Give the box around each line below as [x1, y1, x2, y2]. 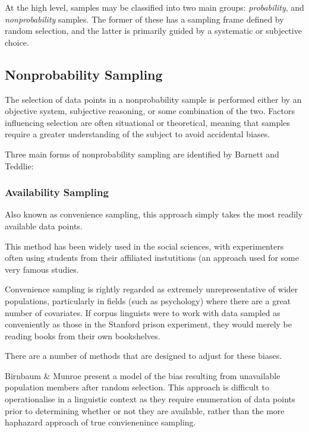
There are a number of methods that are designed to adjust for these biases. [5, 349, 282, 362]
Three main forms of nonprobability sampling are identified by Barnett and [5, 147, 279, 160]
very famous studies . [5, 263, 79, 275]
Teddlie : [5, 159, 34, 172]
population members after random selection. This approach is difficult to [5, 381, 269, 393]
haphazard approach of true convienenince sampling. [5, 416, 196, 428]
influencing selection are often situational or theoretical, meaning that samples [5, 116, 290, 128]
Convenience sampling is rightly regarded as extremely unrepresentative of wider [5, 283, 298, 295]
